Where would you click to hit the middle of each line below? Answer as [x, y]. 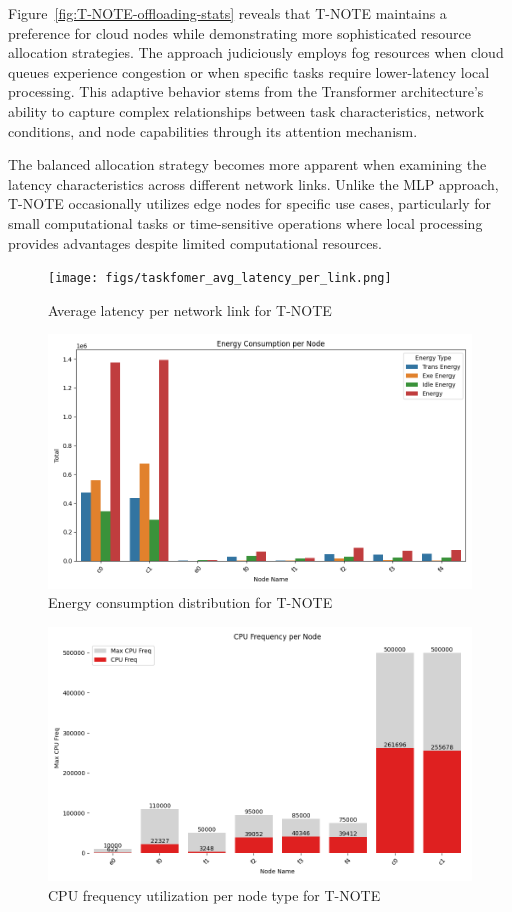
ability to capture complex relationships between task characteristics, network [246, 110]
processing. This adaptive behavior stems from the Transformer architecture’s [246, 91]
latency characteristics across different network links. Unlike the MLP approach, [253, 183]
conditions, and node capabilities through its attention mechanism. [213, 130]
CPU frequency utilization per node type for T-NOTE [214, 894]
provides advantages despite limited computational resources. [195, 242]
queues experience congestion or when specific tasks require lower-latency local [249, 71]
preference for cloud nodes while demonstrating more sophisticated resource [240, 32]
